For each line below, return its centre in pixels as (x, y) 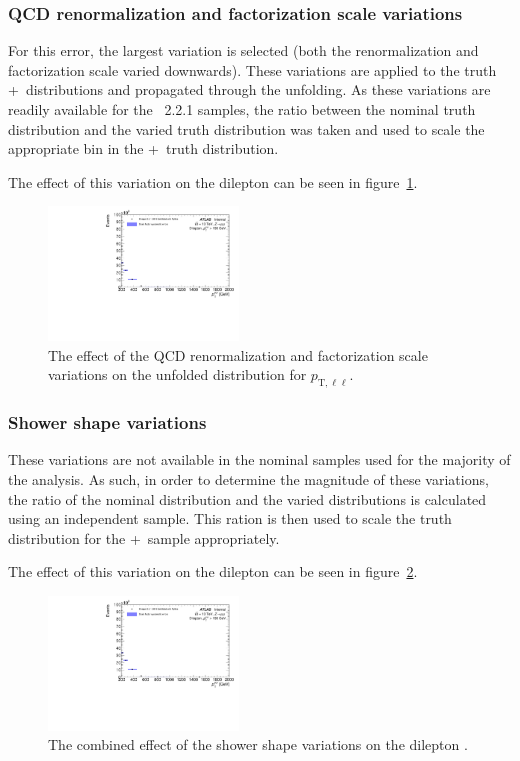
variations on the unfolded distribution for (177, 374)
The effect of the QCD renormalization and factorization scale (238, 354)
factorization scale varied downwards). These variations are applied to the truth (252, 69)
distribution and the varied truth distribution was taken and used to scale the (246, 128)
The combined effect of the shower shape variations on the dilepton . (258, 744)
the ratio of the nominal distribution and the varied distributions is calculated (247, 498)
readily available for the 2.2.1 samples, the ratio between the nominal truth (242, 109)
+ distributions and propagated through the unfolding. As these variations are (249, 89)
